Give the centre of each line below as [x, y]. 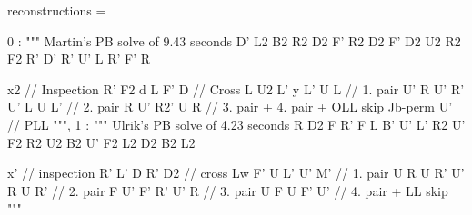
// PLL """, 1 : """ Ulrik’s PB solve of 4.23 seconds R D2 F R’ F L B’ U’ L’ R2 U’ [236, 124]
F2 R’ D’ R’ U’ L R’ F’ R [79, 59]
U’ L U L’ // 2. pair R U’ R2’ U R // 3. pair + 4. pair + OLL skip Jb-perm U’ [230, 107]
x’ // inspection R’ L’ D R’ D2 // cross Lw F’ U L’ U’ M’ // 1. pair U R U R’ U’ [236, 173]
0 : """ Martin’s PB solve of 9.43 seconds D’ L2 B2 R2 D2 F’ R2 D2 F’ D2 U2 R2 [234, 40]
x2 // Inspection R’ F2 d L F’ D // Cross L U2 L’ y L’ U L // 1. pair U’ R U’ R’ [236, 88]
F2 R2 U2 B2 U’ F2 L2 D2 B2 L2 [101, 142]
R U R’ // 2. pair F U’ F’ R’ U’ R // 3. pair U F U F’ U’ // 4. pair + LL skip [228, 190]
